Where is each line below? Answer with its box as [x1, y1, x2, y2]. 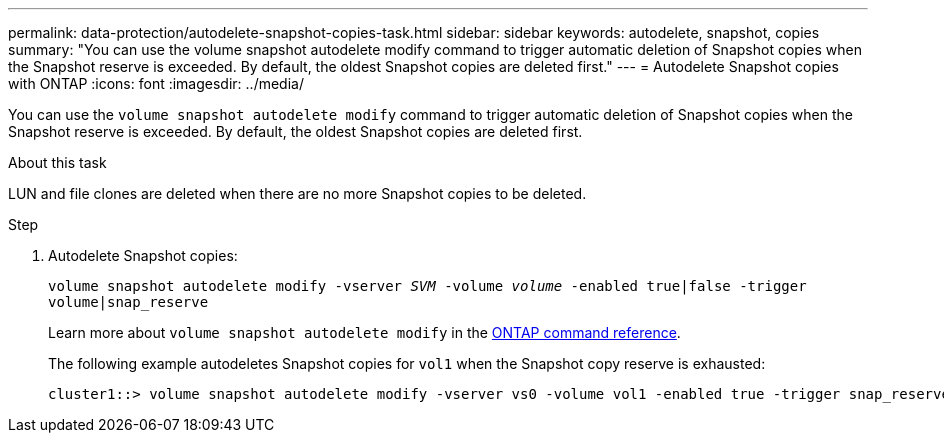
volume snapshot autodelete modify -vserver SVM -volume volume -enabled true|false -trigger [48, 278, 807, 294]
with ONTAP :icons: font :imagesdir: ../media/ [8, 75, 304, 92]
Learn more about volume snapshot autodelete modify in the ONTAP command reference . [48, 324, 681, 341]
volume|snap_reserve [48, 294, 209, 310]
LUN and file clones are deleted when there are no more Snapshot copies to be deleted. [8, 185, 587, 202]
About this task [8, 154, 107, 171]
